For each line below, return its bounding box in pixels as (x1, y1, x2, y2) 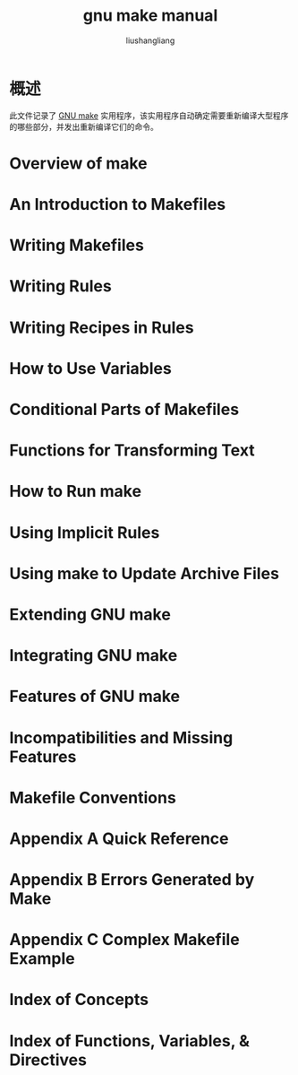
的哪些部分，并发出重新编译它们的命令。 (9, 121, 158, 132)
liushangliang (125, 35, 175, 46)
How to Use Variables (9, 358, 172, 378)
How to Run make (9, 481, 141, 502)
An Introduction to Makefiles (9, 195, 226, 215)
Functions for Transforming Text (9, 440, 255, 461)
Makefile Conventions (9, 787, 176, 808)
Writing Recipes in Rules (9, 317, 194, 337)
